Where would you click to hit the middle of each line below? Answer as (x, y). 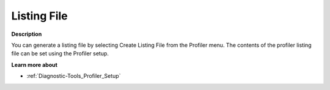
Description (27, 34)
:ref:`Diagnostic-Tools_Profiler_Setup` (74, 76)
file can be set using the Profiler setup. (60, 54)
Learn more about (35, 64)
